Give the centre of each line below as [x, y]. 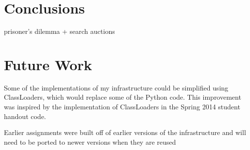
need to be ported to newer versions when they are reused [90, 142]
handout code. [25, 116]
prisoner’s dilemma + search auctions [59, 31]
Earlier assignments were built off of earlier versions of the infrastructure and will [125, 132]
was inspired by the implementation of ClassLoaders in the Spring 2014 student [122, 107]
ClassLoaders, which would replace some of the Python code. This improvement [123, 97]
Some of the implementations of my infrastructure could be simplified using [116, 87]
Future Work [48, 64]
